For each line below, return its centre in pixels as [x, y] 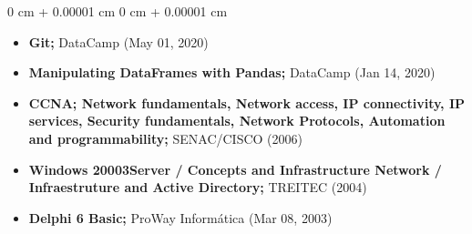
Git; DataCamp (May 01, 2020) [118, 41]
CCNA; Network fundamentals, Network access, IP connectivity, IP [247, 102]
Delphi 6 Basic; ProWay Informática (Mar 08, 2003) [180, 217]
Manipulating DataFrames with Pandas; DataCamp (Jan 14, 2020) [232, 72]
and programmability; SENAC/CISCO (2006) [166, 138]
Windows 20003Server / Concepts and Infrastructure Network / [235, 169]
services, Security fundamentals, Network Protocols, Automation [237, 121]
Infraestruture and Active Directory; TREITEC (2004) [198, 187]
